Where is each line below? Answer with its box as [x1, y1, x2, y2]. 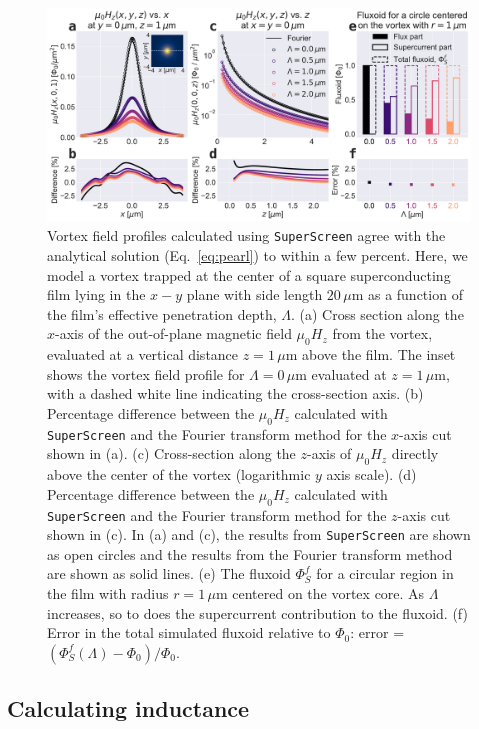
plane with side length [186, 284, 323, 305]
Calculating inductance [7, 693, 250, 724]
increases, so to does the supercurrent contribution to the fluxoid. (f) [47, 602, 468, 623]
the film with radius [47, 583, 169, 603]
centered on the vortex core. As [232, 583, 425, 603]
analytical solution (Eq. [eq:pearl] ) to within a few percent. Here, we [47, 244, 468, 265]
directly [391, 443, 439, 464]
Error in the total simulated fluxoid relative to [47, 622, 331, 643]
